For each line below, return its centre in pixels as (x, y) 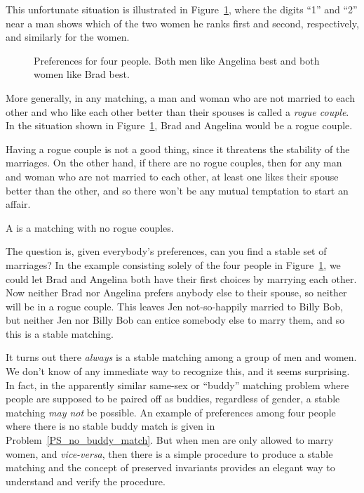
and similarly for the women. (68, 37)
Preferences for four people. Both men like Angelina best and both (177, 60)
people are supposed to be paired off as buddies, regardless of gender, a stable (173, 399)
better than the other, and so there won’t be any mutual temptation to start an (177, 190)
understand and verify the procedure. (86, 481)
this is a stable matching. (60, 333)
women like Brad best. (82, 74)
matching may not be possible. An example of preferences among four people (171, 412)
